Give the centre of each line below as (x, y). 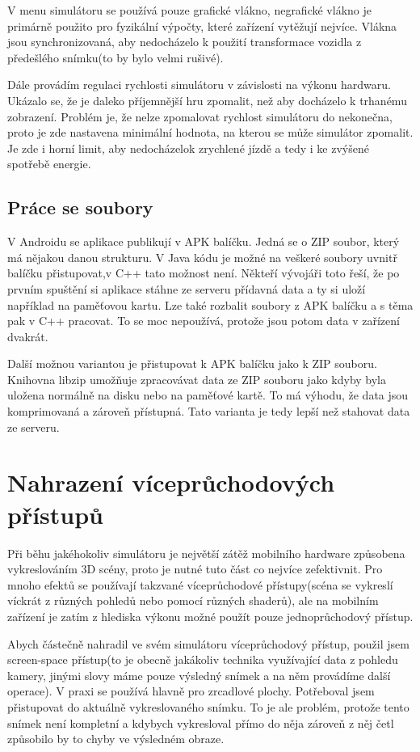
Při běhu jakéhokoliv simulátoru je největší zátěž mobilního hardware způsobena (206, 553)
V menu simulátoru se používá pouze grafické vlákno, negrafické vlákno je (189, 10)
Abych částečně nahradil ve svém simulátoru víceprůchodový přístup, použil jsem (208, 643)
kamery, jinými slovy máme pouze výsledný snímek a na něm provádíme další (199, 675)
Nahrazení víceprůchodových (171, 482)
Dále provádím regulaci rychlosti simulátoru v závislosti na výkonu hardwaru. (199, 84)
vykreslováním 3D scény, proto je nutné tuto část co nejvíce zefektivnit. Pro (195, 569)
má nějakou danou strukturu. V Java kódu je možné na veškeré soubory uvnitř (202, 257)
